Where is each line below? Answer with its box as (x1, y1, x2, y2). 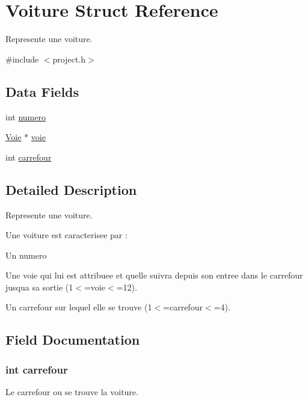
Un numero (5, 248, 47, 261)
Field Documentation (5, 330, 140, 349)
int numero (5, 110, 46, 123)
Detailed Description (5, 180, 137, 198)
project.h (52, 52, 86, 65)
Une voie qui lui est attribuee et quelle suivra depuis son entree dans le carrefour (5, 269, 303, 282)
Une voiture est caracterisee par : (5, 229, 128, 241)
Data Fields (5, 82, 79, 100)
